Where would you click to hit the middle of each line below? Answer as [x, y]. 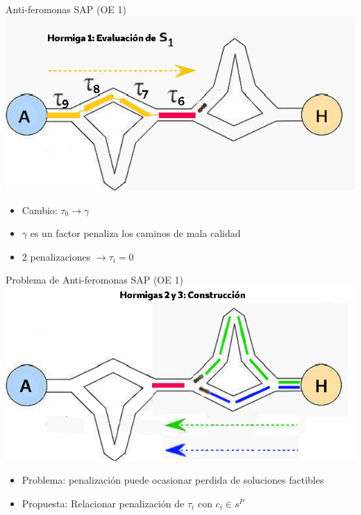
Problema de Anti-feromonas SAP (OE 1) [94, 280]
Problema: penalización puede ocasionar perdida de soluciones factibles [173, 480]
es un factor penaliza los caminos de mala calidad [135, 233]
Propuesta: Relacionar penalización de [103, 503]
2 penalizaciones [56, 256]
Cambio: [40, 210]
